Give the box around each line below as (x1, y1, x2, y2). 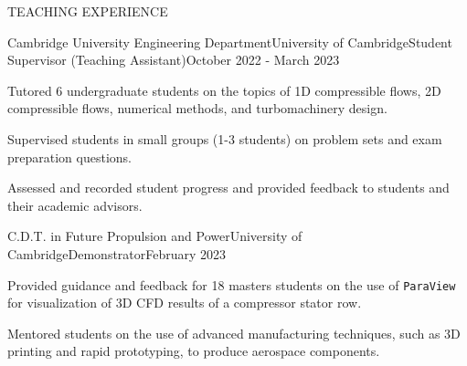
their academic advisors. (7, 195, 143, 214)
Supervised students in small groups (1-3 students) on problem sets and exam (7, 129, 442, 148)
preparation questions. (7, 147, 132, 166)
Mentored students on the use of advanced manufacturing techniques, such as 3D (7, 323, 461, 342)
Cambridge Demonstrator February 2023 (7, 244, 227, 263)
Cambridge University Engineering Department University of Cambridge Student (7, 32, 452, 51)
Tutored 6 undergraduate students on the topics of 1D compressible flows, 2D (7, 80, 441, 99)
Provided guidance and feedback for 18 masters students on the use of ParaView (7, 275, 456, 294)
